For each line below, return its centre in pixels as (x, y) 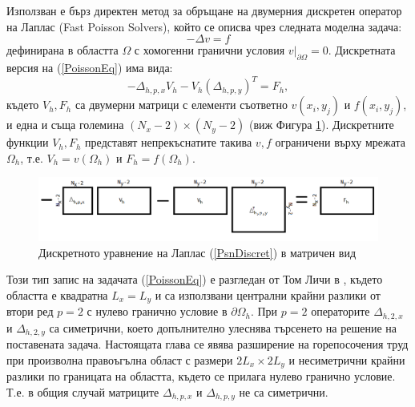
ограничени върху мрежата (340, 142)
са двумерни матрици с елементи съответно (181, 105)
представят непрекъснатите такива (169, 142)
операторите (340, 311)
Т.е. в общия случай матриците (83, 391)
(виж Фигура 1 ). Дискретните (321, 125)
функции (28, 142)
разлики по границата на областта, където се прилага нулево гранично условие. (201, 376)
